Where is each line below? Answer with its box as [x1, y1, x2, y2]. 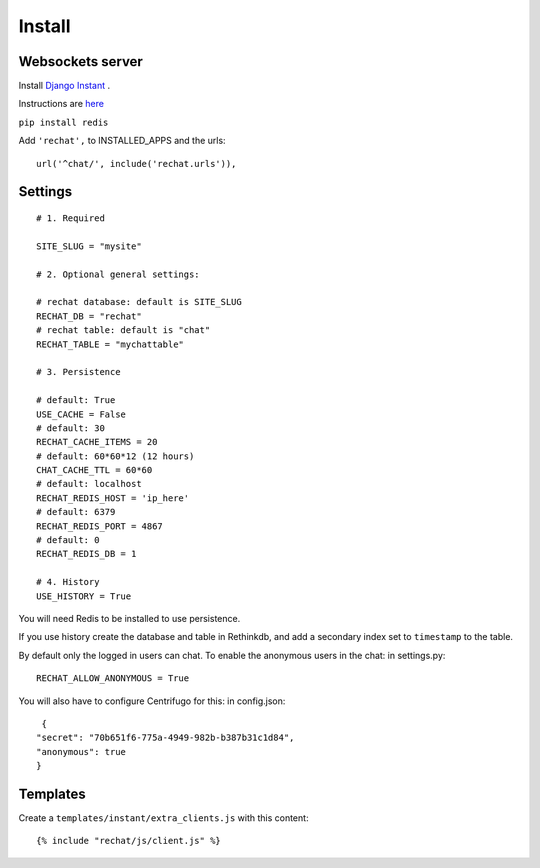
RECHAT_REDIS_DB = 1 [36, 548, 137, 560]
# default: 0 [36, 535, 100, 546]
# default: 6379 [36, 506, 116, 518]
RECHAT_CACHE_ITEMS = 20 [36, 436, 158, 448]
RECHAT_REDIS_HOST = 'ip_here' [36, 492, 190, 504]
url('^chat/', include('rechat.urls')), [36, 158, 237, 169]
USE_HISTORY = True [36, 590, 132, 602]
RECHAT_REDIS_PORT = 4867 [36, 520, 164, 532]
